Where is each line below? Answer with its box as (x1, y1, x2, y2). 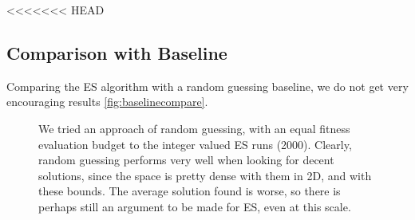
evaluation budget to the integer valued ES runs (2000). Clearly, (38, 136, 352, 152)
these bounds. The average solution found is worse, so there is (38, 183, 341, 199)
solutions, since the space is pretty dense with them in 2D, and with (38, 167, 372, 183)
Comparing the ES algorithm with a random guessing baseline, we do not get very (6, 77, 409, 94)
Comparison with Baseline (6, 40, 227, 65)
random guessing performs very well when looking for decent (38, 151, 334, 168)
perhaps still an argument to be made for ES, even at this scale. (38, 198, 351, 214)
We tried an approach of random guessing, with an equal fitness (38, 120, 350, 136)
